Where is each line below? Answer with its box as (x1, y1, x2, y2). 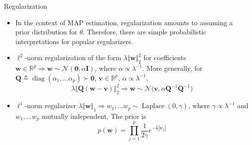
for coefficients (143, 52, 186, 63)
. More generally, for (142, 63, 203, 73)
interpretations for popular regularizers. (15, 36, 133, 46)
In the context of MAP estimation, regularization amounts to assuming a (15, 17, 233, 27)
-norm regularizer (25, 100, 77, 111)
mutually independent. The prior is (41, 111, 146, 121)
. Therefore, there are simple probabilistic (83, 27, 206, 37)
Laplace (141, 103, 165, 110)
